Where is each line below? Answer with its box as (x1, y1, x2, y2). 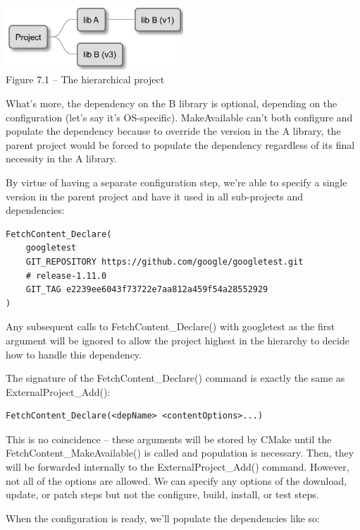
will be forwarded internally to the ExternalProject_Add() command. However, (6, 459, 349, 474)
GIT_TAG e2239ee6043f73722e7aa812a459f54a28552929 (25, 284, 268, 295)
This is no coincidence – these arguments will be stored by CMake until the (6, 431, 332, 446)
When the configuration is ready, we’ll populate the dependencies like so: (6, 510, 320, 525)
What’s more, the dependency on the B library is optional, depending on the (6, 96, 337, 111)
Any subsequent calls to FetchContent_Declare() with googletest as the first (6, 319, 335, 334)
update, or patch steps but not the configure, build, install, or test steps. (6, 487, 319, 502)
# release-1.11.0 (25, 270, 107, 281)
